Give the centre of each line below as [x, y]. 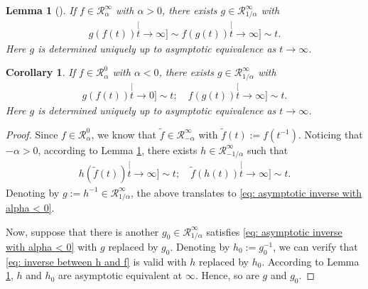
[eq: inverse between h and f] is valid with [96, 261]
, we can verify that [315, 247]
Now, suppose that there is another [82, 231]
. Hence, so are [227, 275]
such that [267, 149]
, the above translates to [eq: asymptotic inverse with [246, 192]
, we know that [124, 134]
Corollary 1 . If [40, 72]
